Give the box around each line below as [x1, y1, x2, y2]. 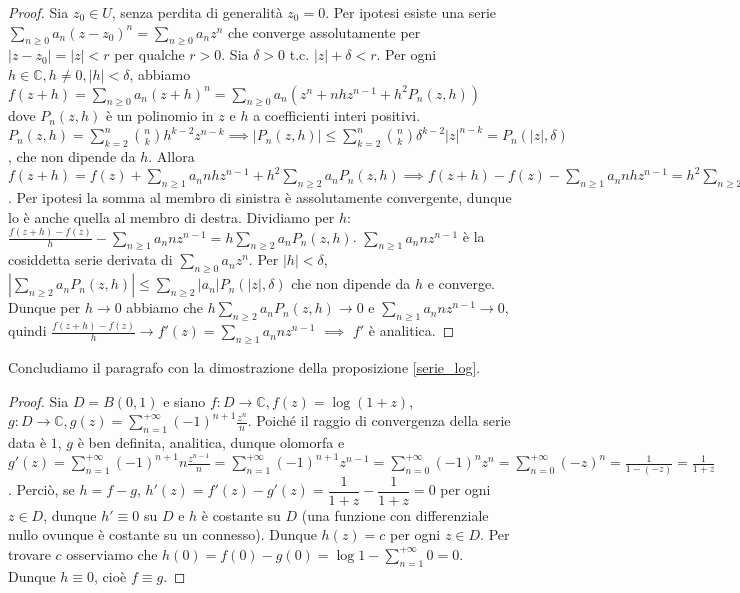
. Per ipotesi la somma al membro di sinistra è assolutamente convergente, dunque [8, 187, 512, 208]
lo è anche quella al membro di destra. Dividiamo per [8, 206, 335, 227]
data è [8, 432, 47, 453]
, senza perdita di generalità [111, 2, 283, 22]
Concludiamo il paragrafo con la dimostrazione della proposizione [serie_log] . [8, 357, 481, 378]
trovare [8, 543, 51, 564]
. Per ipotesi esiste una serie [325, 2, 497, 22]
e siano [163, 390, 206, 411]
